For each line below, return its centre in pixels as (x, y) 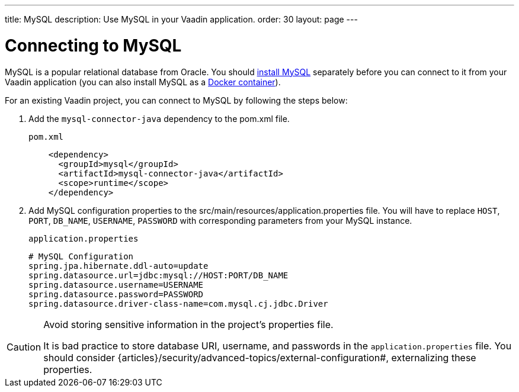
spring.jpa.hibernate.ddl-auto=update (118, 266)
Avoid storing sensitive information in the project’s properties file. (188, 324)
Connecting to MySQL (93, 45)
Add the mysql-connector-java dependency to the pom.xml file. (159, 118)
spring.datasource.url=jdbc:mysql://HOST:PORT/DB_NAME (158, 275)
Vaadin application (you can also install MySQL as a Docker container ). (143, 82)
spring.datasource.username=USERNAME (116, 285)
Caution (24, 347)
